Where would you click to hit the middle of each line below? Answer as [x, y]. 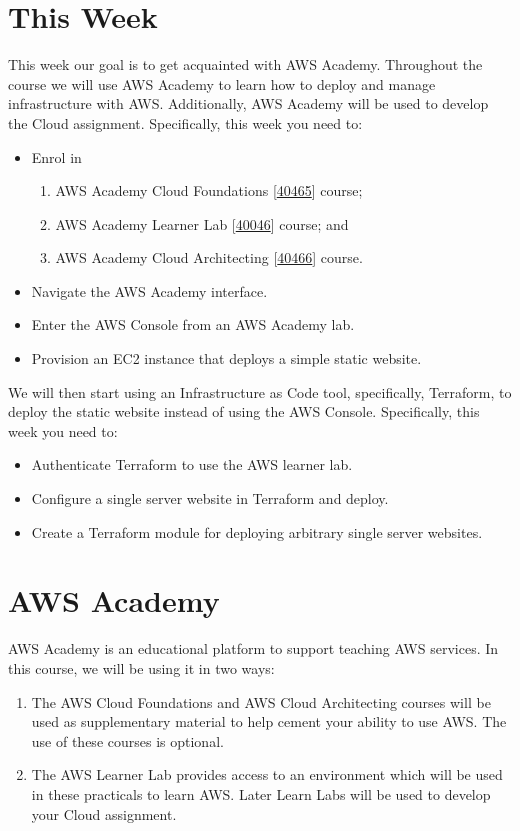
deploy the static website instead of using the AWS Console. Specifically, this [244, 411]
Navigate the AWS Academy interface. [149, 290]
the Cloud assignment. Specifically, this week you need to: [185, 122]
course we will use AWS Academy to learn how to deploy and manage [222, 83]
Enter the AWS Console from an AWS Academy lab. [193, 324]
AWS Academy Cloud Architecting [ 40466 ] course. [209, 257]
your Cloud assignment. [104, 813]
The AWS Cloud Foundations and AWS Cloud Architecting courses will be [261, 701]
